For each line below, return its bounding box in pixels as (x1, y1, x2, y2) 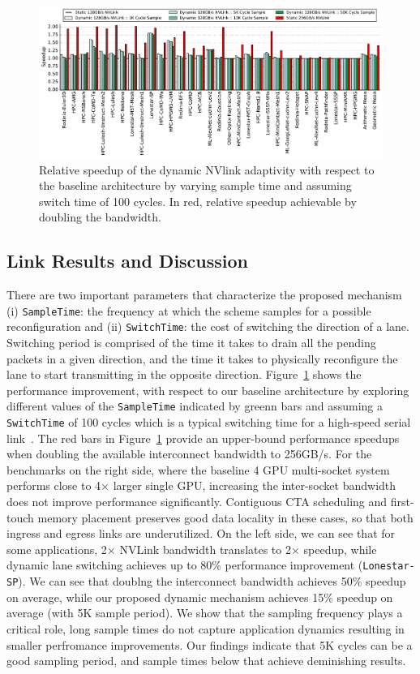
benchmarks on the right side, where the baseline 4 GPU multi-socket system (6, 461, 390, 478)
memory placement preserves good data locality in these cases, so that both (37, 509, 414, 526)
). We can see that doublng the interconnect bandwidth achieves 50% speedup (18, 573, 406, 590)
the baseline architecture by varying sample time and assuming (39, 177, 352, 194)
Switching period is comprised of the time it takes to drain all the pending (6, 334, 376, 350)
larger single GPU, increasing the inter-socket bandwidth (113, 477, 396, 494)
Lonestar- (362, 560, 415, 573)
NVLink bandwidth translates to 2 (119, 540, 291, 557)
